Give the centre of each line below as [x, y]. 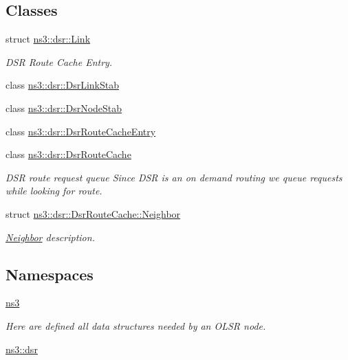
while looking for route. [54, 191]
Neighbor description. [50, 237]
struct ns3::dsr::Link [48, 39]
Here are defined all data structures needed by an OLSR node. [136, 325]
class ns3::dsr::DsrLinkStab [62, 85]
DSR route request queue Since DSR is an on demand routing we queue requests [174, 177]
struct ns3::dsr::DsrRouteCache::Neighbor [93, 213]
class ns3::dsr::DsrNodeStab [64, 108]
